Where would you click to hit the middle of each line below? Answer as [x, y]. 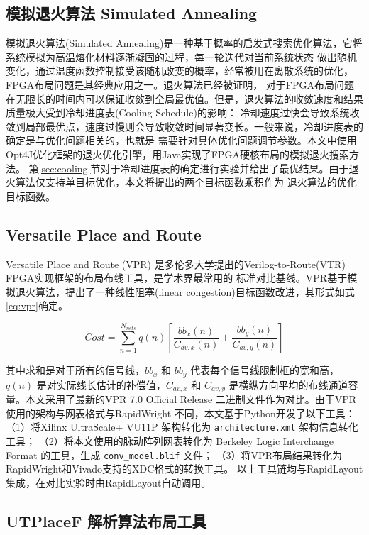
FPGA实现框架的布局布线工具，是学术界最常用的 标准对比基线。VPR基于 [177, 278]
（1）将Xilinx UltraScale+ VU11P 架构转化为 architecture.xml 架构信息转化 [182, 427]
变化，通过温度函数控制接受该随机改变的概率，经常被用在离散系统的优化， [180, 71]
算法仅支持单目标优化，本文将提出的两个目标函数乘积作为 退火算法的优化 [186, 182]
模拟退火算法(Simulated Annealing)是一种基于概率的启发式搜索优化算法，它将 [184, 43]
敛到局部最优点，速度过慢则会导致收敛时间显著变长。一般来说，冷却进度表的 [184, 126]
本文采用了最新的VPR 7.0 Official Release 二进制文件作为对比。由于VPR [191, 399]
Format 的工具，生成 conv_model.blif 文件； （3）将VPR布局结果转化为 [174, 454]
